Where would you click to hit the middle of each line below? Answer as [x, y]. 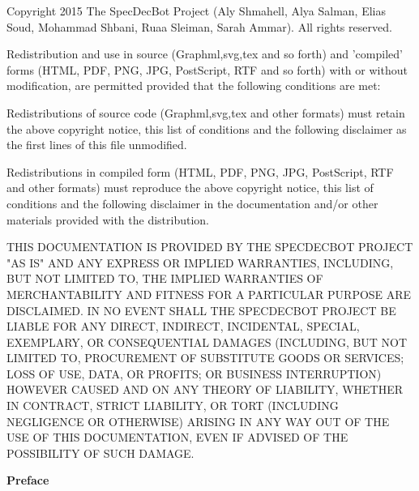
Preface [28, 480]
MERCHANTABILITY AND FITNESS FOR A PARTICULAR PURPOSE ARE [209, 294]
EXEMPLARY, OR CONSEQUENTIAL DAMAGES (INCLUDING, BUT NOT [207, 342]
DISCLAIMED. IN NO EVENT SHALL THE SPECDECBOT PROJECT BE [201, 310]
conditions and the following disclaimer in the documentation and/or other [192, 203]
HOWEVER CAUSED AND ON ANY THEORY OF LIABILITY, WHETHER [205, 389]
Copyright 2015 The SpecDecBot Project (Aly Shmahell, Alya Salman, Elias [197, 11]
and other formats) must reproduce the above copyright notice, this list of [190, 188]
